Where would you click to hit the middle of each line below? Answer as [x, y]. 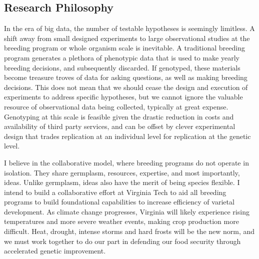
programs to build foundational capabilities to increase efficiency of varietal [119, 202]
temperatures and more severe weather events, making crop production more [121, 221]
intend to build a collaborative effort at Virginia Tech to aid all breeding [115, 192]
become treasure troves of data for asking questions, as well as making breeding [126, 77]
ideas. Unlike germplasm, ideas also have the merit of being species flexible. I [122, 182]
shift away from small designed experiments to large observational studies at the [127, 38]
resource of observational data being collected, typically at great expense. [116, 106]
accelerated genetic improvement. [55, 251]
